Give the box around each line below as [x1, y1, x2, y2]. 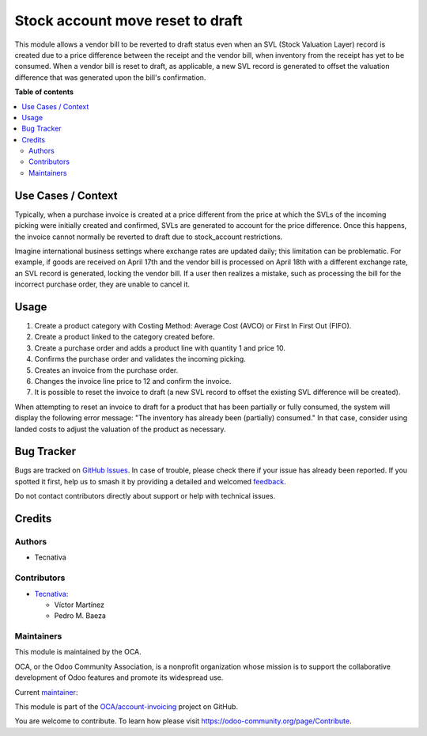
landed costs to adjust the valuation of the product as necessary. [14, 424, 226, 434]
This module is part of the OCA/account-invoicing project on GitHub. [14, 701, 239, 711]
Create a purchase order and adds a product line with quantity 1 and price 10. [34, 343, 286, 352]
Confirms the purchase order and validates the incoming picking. [34, 355, 247, 364]
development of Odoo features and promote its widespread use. [14, 673, 224, 682]
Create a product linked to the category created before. [34, 332, 215, 342]
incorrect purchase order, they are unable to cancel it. [14, 279, 190, 289]
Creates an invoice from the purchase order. [34, 365, 179, 375]
